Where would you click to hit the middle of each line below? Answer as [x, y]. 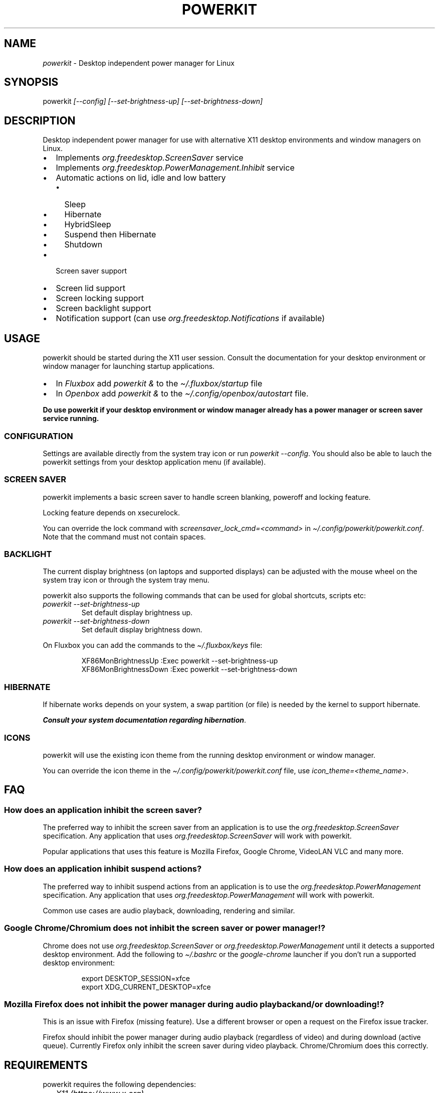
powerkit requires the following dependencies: [119, 1084]
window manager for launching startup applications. [129, 366]
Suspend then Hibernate [110, 235]
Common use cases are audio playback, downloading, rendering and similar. [169, 910]
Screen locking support [100, 298]
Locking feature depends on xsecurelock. [111, 512]
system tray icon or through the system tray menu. [126, 580]
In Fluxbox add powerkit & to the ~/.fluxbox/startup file [159, 384]
